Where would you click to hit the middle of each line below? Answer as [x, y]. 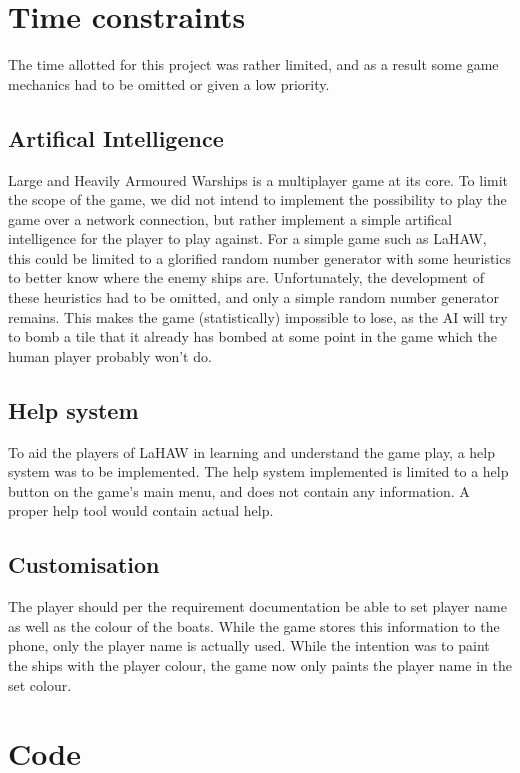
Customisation [84, 564]
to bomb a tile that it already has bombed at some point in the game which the [253, 336]
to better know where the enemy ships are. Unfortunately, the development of [246, 277]
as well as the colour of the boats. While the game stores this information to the [254, 625]
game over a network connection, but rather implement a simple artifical [230, 218]
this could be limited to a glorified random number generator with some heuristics [259, 257]
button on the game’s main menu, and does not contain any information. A [239, 490]
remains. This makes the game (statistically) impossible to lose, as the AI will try [258, 316]
